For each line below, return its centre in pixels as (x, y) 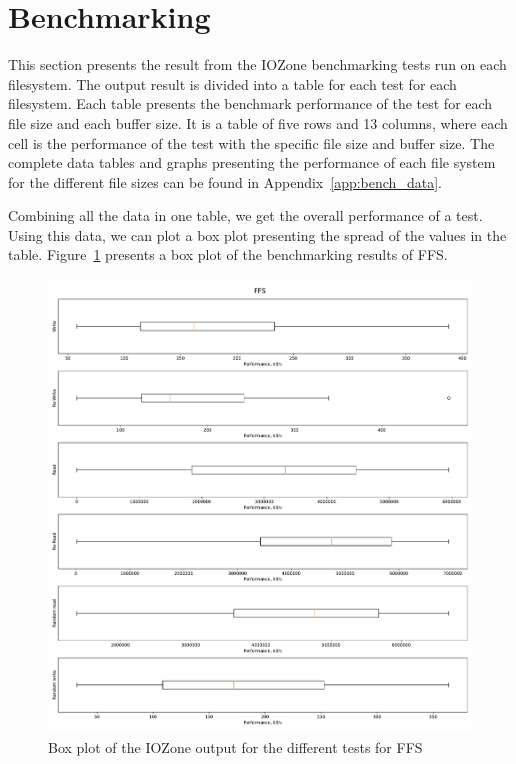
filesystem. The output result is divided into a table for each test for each (232, 83)
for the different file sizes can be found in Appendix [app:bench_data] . (225, 181)
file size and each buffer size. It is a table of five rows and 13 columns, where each (258, 122)
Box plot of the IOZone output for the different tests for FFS (235, 747)
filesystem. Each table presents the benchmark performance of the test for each (250, 103)
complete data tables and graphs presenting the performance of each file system (252, 162)
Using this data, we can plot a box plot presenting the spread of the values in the (257, 234)
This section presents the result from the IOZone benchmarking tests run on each (257, 64)
